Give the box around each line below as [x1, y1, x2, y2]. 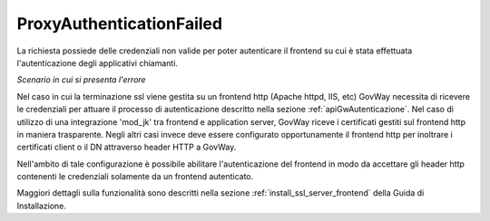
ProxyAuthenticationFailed [16, 14, 222, 34]
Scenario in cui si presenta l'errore [16, 74, 146, 85]
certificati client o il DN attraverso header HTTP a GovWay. [16, 141, 237, 153]
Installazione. [16, 200, 67, 211]
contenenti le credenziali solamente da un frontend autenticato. [16, 171, 254, 182]
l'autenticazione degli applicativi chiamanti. [16, 57, 179, 68]
